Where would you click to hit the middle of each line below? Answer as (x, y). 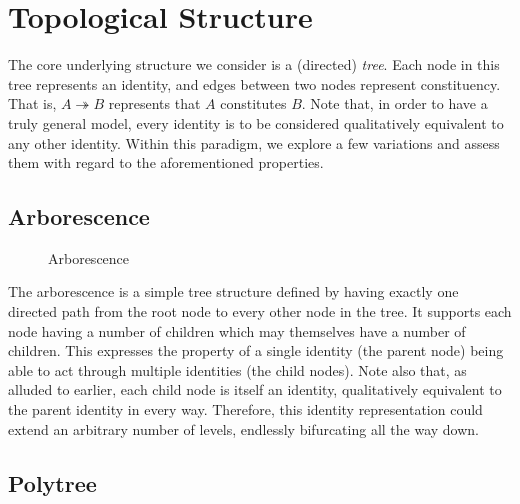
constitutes (253, 103)
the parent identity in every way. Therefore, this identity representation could (245, 409)
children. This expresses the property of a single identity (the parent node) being (256, 350)
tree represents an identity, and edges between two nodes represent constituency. (254, 83)
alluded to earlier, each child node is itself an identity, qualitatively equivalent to (255, 389)
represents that (154, 103)
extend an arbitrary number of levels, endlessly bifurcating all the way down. (244, 428)
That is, (32, 103)
